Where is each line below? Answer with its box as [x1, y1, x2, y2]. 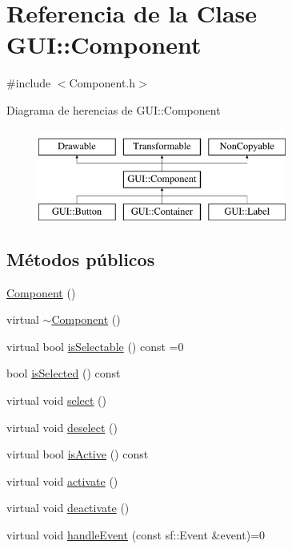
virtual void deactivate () [6, 499, 130, 516]
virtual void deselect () [6, 418, 118, 435]
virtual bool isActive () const [6, 446, 149, 462]
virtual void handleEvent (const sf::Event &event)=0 [6, 527, 266, 543]
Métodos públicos [6, 246, 155, 271]
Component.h [69, 75, 136, 91]
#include [6, 75, 51, 91]
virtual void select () [6, 392, 106, 409]
